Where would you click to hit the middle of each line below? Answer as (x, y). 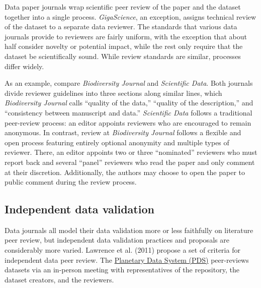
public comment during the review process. (71, 182)
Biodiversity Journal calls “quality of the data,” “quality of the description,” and (129, 103)
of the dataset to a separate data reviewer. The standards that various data (121, 26)
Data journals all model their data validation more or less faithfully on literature (129, 230)
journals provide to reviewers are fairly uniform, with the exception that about (126, 36)
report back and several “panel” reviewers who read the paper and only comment (130, 162)
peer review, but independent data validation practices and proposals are (117, 240)
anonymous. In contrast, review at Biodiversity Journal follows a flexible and (123, 132)
